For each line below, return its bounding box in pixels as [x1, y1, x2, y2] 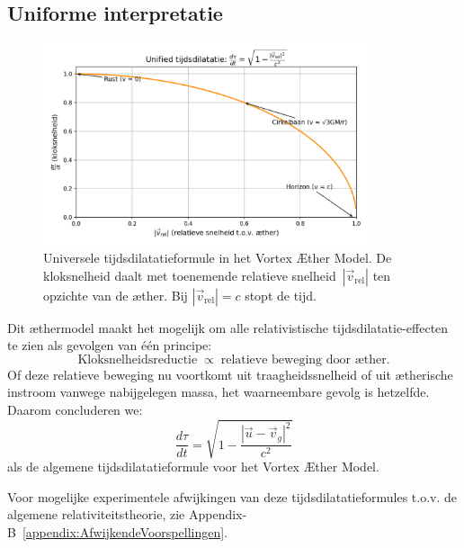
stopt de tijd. [245, 285, 317, 304]
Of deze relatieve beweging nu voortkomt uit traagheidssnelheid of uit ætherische [7, 364, 453, 383]
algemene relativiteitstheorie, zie [7, 505, 185, 524]
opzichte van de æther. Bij [43, 285, 188, 304]
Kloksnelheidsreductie [77, 353, 198, 366]
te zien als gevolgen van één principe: [7, 336, 212, 355]
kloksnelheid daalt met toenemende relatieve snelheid [43, 265, 336, 284]
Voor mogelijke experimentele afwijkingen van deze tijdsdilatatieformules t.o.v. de [7, 487, 458, 506]
